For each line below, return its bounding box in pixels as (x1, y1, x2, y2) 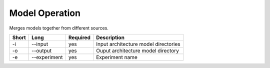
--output (31, 47, 52, 54)
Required (68, 34, 91, 41)
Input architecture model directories (95, 40, 180, 47)
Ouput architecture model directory (95, 47, 179, 54)
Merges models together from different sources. (9, 25, 108, 31)
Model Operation (9, 7, 81, 18)
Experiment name (95, 53, 137, 60)
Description (95, 34, 125, 41)
